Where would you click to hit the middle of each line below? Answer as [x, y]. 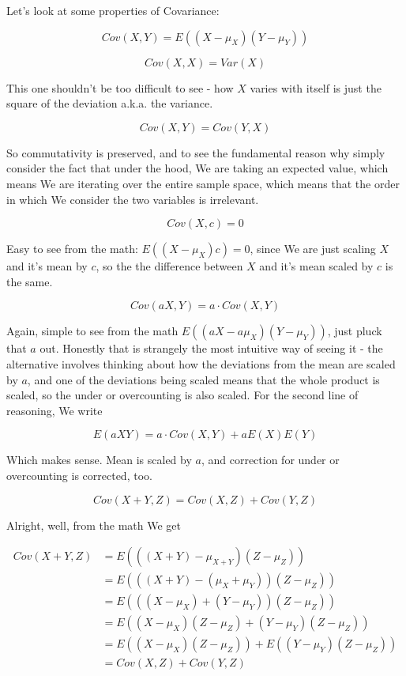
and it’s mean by [47, 266]
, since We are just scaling [313, 249]
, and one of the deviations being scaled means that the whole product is [203, 379]
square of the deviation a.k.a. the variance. [110, 103]
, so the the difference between [169, 266]
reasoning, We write [55, 410]
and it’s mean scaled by [316, 266]
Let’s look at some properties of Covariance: [113, 10]
